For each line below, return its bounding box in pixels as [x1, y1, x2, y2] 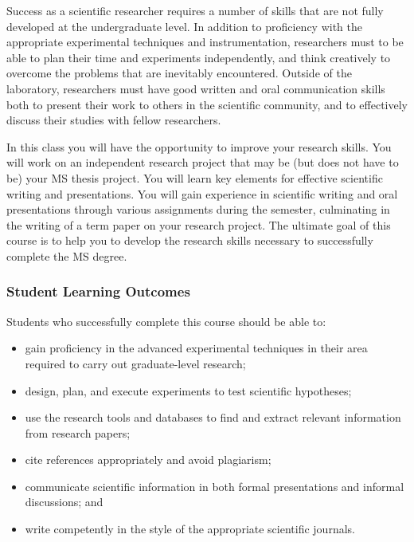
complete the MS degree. [6, 247, 127, 264]
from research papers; [25, 424, 131, 441]
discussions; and [25, 493, 103, 510]
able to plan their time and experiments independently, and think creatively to [6, 49, 391, 65]
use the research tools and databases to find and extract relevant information [25, 409, 401, 426]
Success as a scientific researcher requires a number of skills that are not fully [6, 2, 384, 18]
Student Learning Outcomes [6, 281, 190, 301]
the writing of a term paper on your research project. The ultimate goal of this [6, 216, 391, 233]
